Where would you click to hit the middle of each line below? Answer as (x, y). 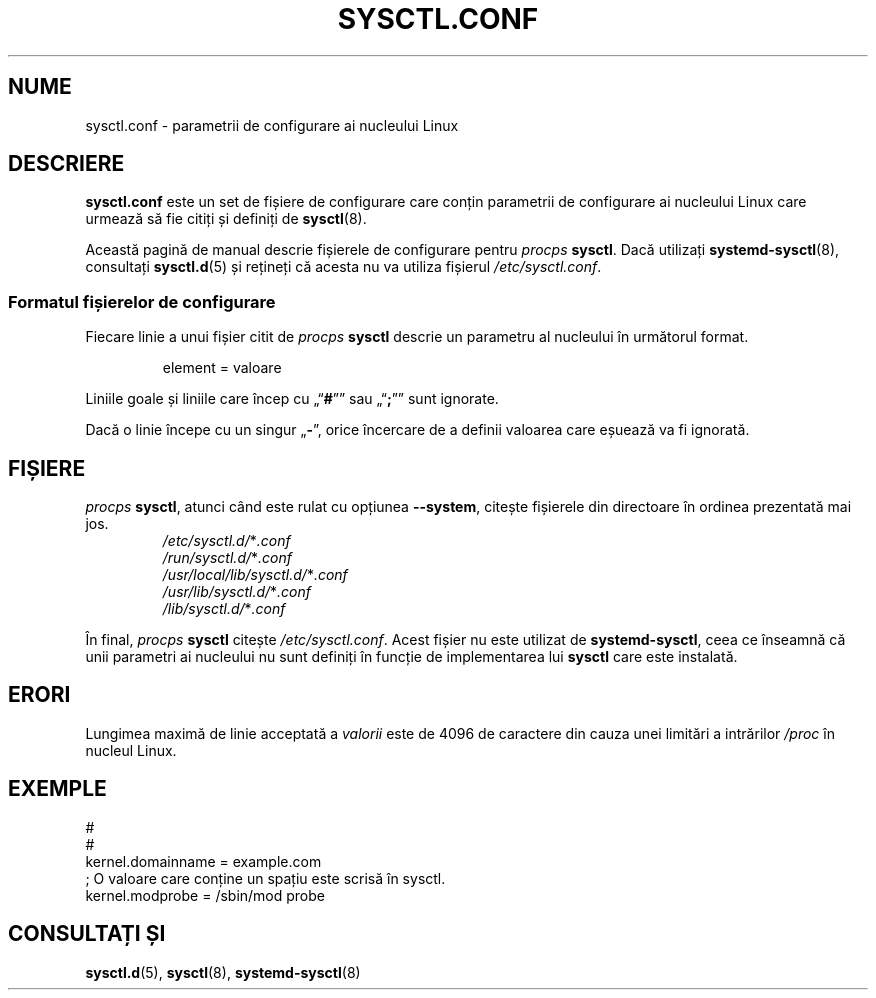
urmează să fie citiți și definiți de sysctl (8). (226, 219)
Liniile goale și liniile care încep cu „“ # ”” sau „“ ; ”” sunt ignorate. (292, 399)
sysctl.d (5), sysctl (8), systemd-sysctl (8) (223, 972)
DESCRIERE (66, 164)
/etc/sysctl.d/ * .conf (226, 541)
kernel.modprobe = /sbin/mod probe (205, 895)
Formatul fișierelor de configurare (142, 301)
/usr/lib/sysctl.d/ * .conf (236, 592)
